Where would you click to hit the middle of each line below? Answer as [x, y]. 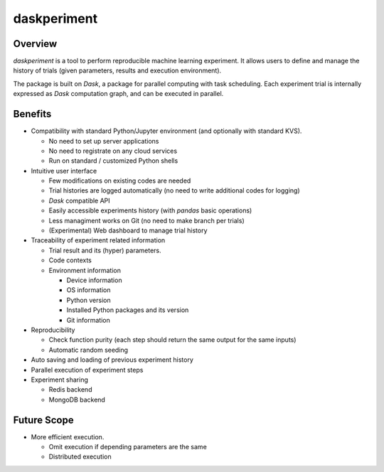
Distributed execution [80, 457]
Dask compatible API [79, 200]
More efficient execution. [68, 436]
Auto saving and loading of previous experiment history [112, 360]
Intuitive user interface [64, 171]
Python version [89, 300]
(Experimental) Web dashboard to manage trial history [128, 230]
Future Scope [43, 420]
